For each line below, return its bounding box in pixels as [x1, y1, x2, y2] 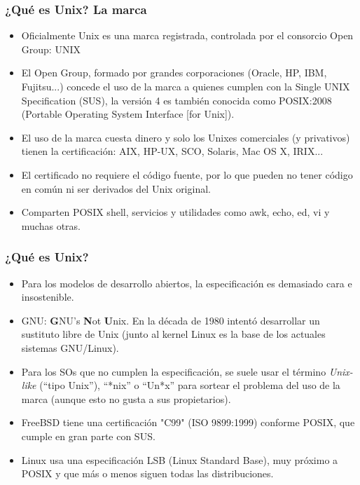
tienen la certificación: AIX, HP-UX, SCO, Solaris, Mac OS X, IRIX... [21, 144, 324, 158]
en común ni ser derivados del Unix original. [21, 181, 211, 196]
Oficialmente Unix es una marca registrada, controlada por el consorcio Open [21, 28, 354, 43]
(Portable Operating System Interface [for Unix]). [21, 107, 235, 121]
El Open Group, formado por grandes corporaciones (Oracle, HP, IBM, [21, 65, 327, 80]
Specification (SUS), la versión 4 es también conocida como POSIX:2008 [21, 93, 332, 107]
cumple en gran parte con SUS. [21, 428, 155, 443]
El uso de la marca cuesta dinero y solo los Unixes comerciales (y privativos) [21, 130, 350, 144]
